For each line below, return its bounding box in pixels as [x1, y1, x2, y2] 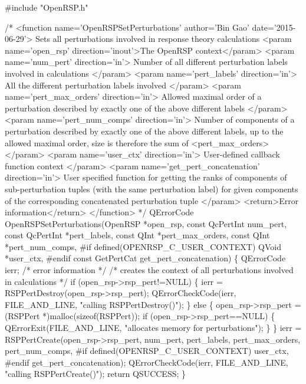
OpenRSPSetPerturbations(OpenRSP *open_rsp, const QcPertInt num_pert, [5, 217, 287, 229]
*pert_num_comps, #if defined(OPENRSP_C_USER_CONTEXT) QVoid [5, 240, 281, 252]
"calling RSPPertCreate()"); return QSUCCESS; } [5, 367, 186, 380]
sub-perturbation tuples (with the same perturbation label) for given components [5, 182, 298, 195]
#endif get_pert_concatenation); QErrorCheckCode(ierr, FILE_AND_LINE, [5, 356, 288, 368]
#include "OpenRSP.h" [5, 1, 88, 13]
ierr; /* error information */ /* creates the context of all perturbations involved [5, 264, 294, 276]
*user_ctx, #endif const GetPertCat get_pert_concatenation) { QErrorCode [5, 252, 286, 264]
